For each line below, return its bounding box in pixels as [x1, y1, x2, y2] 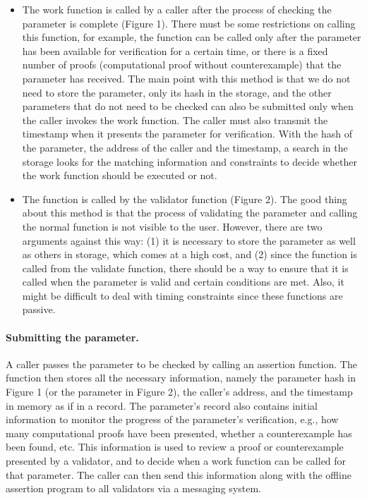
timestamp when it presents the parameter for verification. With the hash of [22, 126, 352, 141]
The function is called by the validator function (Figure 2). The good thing [22, 191, 347, 206]
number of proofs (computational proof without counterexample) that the [22, 57, 342, 72]
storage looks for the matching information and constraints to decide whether [22, 154, 357, 169]
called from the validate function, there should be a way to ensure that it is [22, 260, 349, 275]
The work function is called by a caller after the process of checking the [22, 2, 332, 16]
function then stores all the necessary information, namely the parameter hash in [6, 370, 356, 385]
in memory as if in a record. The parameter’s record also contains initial [6, 398, 318, 413]
